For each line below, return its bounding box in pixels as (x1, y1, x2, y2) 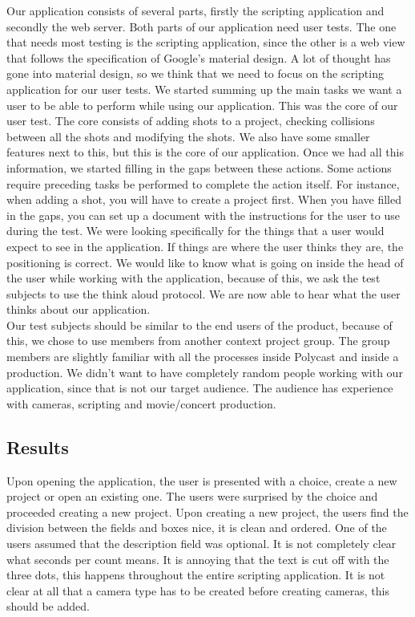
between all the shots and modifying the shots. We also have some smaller (6, 128, 370, 144)
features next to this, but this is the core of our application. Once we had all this (6, 144, 404, 160)
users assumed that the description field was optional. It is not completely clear (6, 535, 397, 552)
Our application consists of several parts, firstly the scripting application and (6, 2, 385, 18)
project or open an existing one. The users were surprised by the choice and (6, 488, 378, 505)
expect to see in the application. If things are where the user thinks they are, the (6, 237, 404, 254)
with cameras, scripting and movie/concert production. (6, 395, 276, 412)
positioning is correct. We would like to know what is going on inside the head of (6, 254, 404, 270)
